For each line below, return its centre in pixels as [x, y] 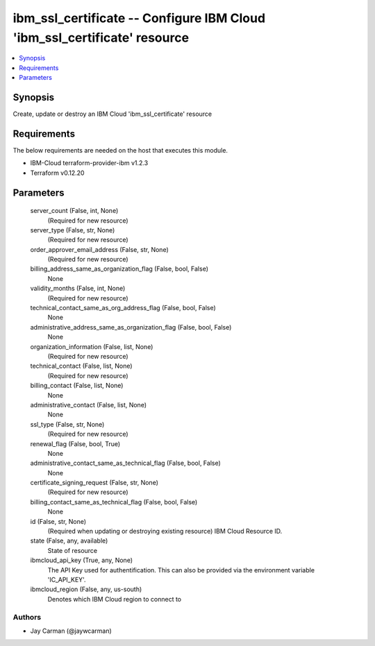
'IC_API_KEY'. [67, 579]
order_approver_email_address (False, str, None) [100, 249]
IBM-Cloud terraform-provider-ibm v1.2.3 [89, 163]
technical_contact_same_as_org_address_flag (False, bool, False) [123, 308]
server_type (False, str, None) [73, 230]
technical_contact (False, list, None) [81, 366]
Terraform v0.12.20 [57, 173]
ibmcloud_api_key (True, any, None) [82, 560]
